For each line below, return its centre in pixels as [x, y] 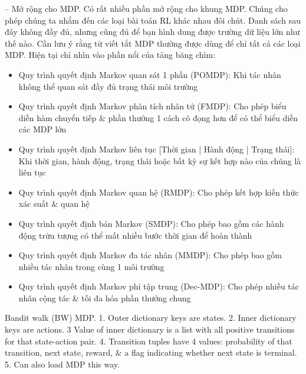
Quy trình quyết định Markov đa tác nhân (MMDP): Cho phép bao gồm [150, 255]
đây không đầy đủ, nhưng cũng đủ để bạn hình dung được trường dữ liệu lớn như [152, 32]
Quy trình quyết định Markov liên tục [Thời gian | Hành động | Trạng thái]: [157, 149]
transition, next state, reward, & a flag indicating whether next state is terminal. [151, 352]
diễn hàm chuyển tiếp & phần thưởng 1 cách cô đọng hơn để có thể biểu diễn [158, 117]
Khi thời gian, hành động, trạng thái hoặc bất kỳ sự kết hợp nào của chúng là [160, 160]
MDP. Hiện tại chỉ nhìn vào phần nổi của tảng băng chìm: [110, 55]
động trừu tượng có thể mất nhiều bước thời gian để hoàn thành [135, 235]
